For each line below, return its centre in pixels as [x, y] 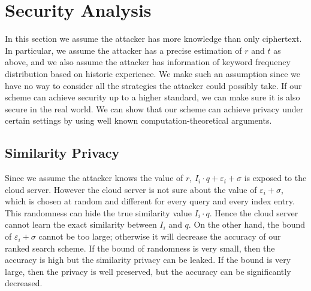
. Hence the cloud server [254, 212]
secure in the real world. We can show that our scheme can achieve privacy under [154, 108]
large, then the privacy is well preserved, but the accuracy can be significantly [148, 271]
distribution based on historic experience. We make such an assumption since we [153, 73]
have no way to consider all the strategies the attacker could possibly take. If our [153, 85]
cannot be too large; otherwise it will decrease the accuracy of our [160, 236]
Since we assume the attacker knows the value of [94, 178]
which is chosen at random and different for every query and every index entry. [150, 201]
